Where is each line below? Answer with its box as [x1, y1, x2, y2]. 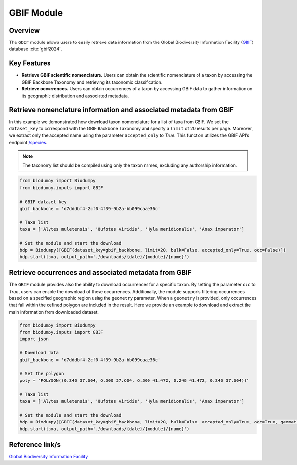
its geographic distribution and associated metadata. [21, 93, 129, 99]
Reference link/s [9, 440, 61, 449]
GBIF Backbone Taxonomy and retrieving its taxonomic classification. [21, 79, 163, 85]
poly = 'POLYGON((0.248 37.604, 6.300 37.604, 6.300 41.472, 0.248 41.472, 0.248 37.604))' [19, 378, 249, 383]
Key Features [9, 59, 51, 68]
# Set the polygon [19, 371, 64, 377]
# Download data [19, 350, 59, 356]
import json [19, 336, 49, 342]
